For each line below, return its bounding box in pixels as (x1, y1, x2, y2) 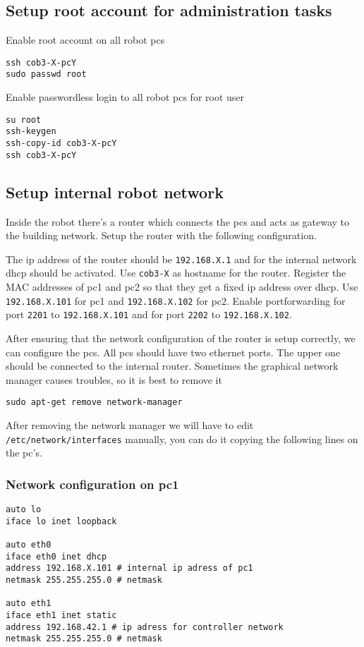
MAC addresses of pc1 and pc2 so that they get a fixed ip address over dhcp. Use (6, 279, 358, 294)
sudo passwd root (6, 69, 87, 80)
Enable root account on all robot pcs (6, 32, 165, 47)
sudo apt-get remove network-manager (6, 397, 183, 408)
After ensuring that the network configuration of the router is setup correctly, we (6, 330, 356, 345)
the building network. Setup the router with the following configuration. (6, 228, 317, 243)
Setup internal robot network (6, 181, 224, 202)
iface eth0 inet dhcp (6, 551, 107, 562)
